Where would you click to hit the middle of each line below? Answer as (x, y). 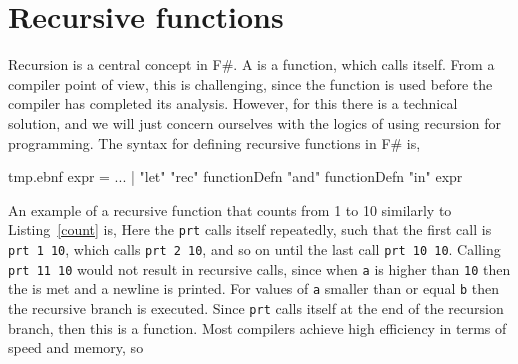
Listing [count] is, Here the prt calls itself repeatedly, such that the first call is (250, 229)
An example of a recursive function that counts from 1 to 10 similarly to (230, 209)
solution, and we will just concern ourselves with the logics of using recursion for (255, 122)
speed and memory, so (76, 347)
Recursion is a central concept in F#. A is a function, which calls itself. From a (251, 64)
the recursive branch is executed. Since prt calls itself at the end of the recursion (256, 307)
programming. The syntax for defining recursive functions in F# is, (214, 142)
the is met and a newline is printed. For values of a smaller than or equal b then (254, 288)
